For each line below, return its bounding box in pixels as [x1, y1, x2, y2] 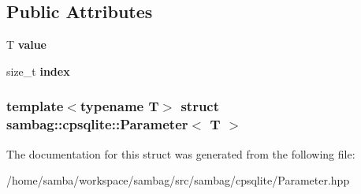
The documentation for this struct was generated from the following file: [6, 145, 355, 162]
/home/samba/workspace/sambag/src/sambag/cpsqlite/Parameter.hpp [6, 172, 350, 188]
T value [6, 36, 47, 53]
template [6, 96, 64, 116]
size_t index [6, 62, 70, 79]
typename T [80, 96, 159, 116]
